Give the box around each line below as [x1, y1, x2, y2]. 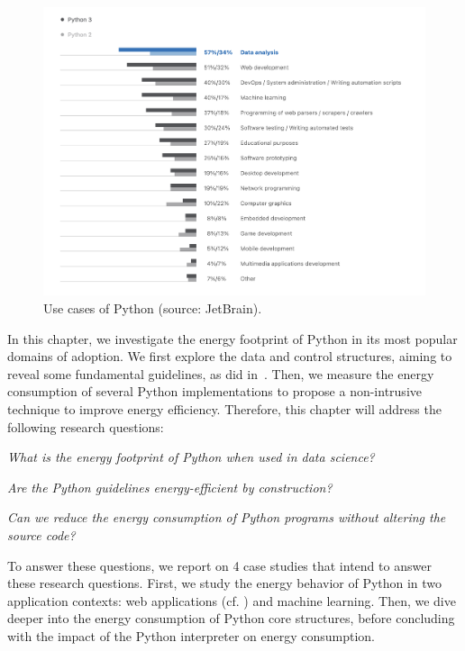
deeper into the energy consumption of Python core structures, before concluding [7, 609, 455, 628]
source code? [7, 525, 76, 544]
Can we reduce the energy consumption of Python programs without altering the [7, 508, 446, 527]
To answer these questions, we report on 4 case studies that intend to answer [7, 556, 432, 574]
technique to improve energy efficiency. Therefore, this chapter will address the [7, 399, 442, 418]
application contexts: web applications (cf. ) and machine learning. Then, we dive [7, 591, 456, 610]
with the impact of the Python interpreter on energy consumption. [7, 626, 376, 645]
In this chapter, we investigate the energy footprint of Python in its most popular [7, 329, 458, 348]
